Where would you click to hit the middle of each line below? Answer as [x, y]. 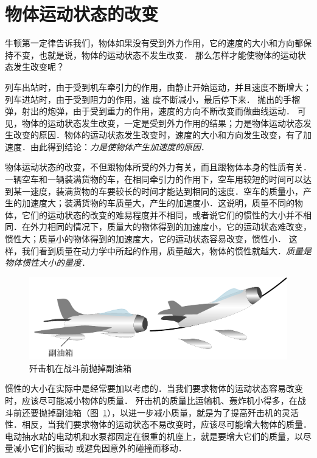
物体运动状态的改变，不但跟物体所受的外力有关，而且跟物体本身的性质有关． [158, 167]
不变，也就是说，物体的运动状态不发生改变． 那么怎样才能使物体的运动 [155, 54]
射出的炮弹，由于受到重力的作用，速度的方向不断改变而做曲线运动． [158, 111]
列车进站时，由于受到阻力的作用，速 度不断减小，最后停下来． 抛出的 [144, 99]
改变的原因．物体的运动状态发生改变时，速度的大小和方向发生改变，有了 [158, 135]
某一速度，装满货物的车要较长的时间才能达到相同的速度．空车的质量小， [158, 191]
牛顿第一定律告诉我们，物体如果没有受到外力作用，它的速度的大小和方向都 [154, 43]
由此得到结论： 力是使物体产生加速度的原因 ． [120, 146]
